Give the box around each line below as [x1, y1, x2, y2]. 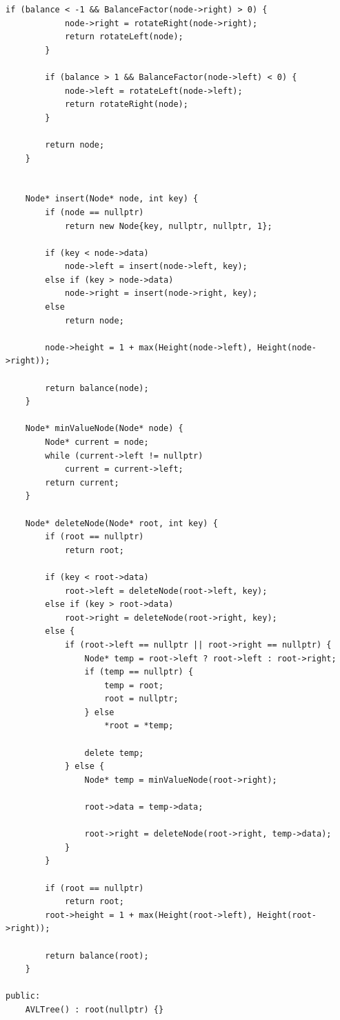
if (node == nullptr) [45, 207, 144, 217]
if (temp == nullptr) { [84, 667, 194, 677]
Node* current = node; [45, 437, 149, 447]
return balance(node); [45, 383, 149, 393]
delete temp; [84, 748, 144, 758]
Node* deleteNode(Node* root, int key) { [25, 518, 218, 528]
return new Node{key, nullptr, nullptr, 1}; [64, 221, 272, 231]
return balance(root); [45, 950, 149, 961]
